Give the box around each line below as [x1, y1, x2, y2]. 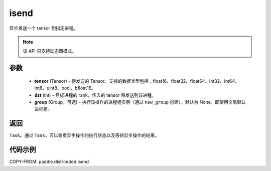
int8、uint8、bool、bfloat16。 [34, 85, 96, 91]
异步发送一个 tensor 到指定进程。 [9, 25, 78, 31]
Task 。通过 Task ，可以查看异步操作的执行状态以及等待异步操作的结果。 [9, 132, 160, 138]
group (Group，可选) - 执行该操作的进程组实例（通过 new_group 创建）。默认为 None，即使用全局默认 [34, 99, 246, 105]
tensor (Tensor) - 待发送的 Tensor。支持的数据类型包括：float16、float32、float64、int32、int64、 [34, 78, 239, 84]
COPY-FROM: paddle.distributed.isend [9, 158, 89, 165]
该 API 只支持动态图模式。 [23, 48, 77, 54]
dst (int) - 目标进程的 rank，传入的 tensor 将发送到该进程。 [34, 92, 157, 98]
